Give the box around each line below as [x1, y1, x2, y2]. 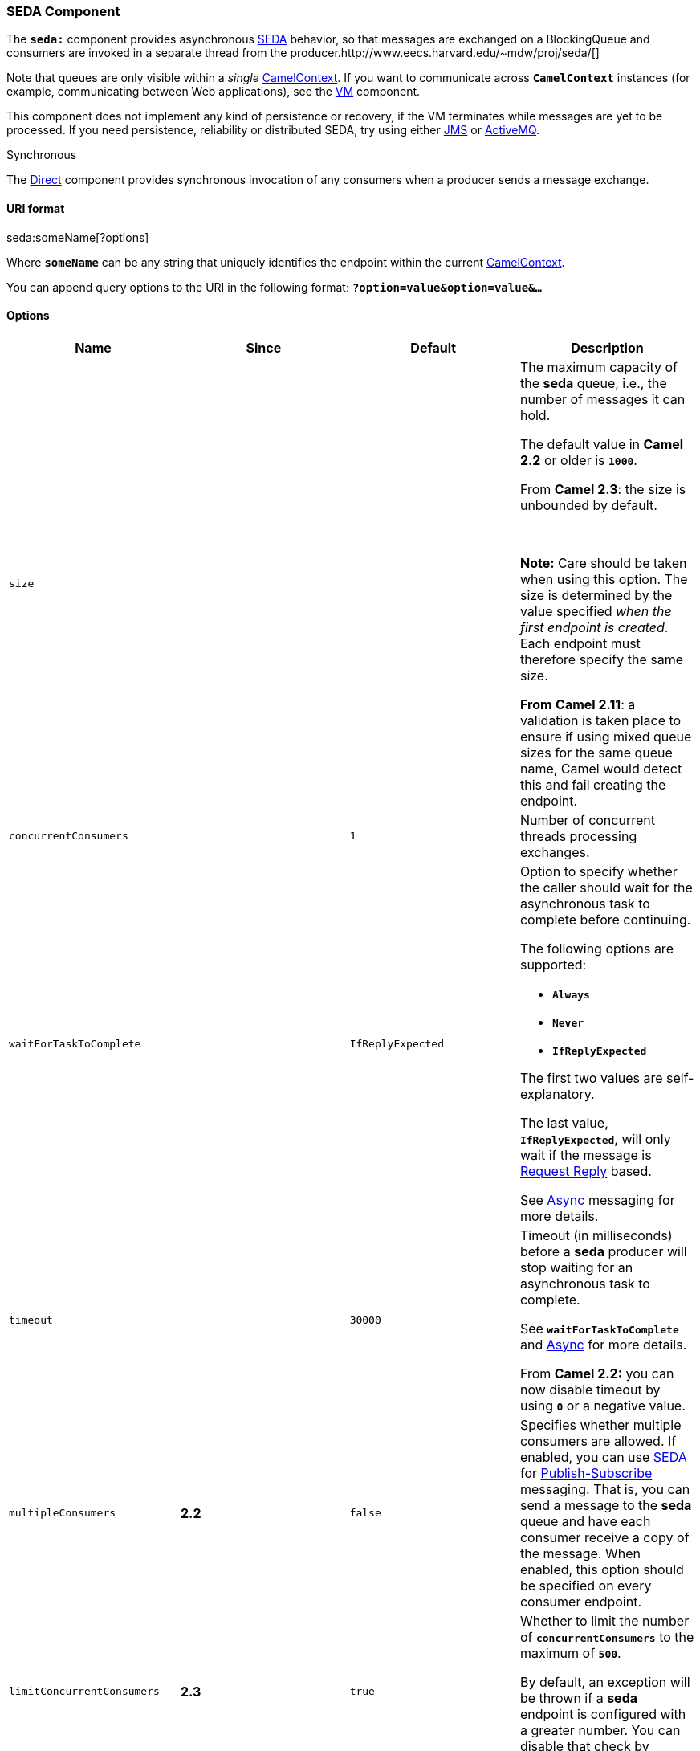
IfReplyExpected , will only [519, 1130, 671, 1147]
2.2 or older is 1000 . [519, 451, 637, 468]
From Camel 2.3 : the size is [519, 480, 686, 497]
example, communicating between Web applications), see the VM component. [6, 84, 421, 99]
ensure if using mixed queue [519, 728, 692, 745]
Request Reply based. [519, 1162, 652, 1179]
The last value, [519, 1114, 608, 1131]
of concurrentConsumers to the [519, 1628, 694, 1645]
